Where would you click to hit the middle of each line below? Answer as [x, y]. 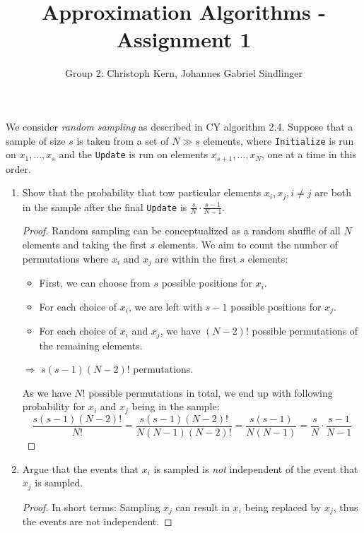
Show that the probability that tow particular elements [142, 192]
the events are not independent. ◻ [97, 521]
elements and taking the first [84, 245]
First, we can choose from [95, 283]
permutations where [65, 258]
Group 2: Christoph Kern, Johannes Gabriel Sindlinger [184, 73]
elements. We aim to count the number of [248, 245]
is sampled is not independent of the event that [256, 468]
